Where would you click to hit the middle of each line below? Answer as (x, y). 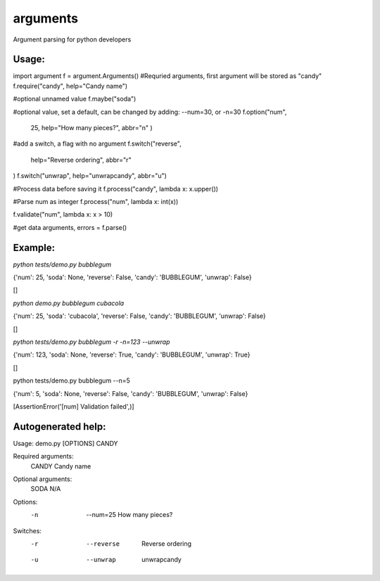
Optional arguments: (43, 479)
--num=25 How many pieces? (129, 515)
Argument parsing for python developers (72, 39)
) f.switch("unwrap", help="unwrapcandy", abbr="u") (90, 176)
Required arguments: (43, 456)
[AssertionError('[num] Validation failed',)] (74, 406)
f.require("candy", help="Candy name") (70, 86)
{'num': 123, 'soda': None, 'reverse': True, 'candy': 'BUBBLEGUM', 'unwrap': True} (132, 355)
